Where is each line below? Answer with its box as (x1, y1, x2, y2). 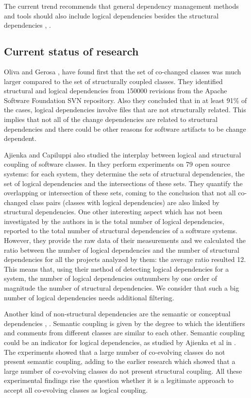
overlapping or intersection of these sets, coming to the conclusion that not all (4, 188, 236, 198)
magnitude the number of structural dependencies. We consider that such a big (4, 283, 239, 293)
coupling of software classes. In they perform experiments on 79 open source (4, 159, 230, 169)
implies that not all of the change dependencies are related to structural (4, 114, 218, 124)
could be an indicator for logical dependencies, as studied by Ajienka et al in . (4, 337, 236, 347)
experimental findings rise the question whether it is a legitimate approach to (4, 375, 234, 385)
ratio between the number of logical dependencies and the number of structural (4, 244, 239, 255)
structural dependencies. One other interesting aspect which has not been (4, 207, 222, 217)
